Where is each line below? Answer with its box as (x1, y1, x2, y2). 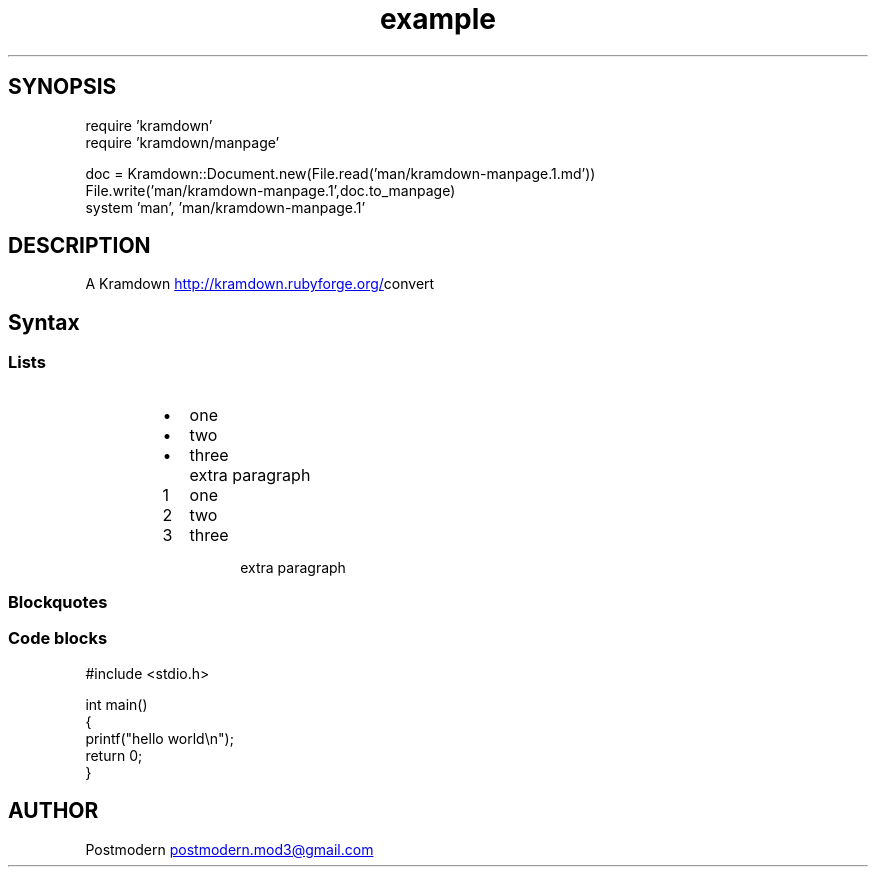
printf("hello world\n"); (85, 729, 234, 747)
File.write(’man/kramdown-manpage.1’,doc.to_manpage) (85, 181, 456, 199)
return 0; (85, 746, 143, 764)
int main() (85, 695, 148, 713)
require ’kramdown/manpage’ (85, 133, 280, 151)
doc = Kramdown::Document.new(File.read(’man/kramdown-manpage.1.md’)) (85, 164, 596, 182)
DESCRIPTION (8, 233, 151, 259)
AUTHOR (8, 798, 99, 824)
